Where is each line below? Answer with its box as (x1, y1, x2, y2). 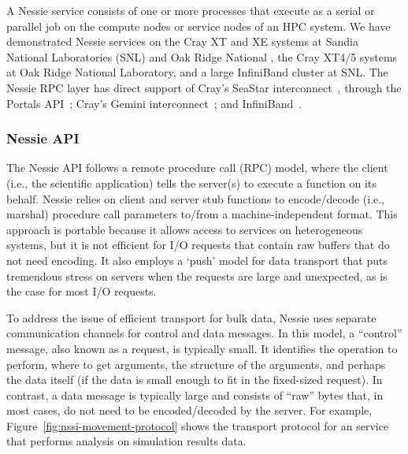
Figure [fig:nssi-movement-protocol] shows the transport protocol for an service (6, 417, 389, 434)
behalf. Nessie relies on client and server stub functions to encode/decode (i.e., (6, 190, 385, 207)
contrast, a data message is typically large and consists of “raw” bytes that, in (6, 386, 384, 403)
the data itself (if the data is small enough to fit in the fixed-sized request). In (6, 371, 383, 388)
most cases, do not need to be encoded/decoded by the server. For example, (6, 402, 373, 419)
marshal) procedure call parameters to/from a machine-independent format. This (6, 206, 398, 222)
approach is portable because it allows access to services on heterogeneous (6, 221, 363, 237)
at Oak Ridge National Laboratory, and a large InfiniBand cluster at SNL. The (6, 64, 388, 80)
